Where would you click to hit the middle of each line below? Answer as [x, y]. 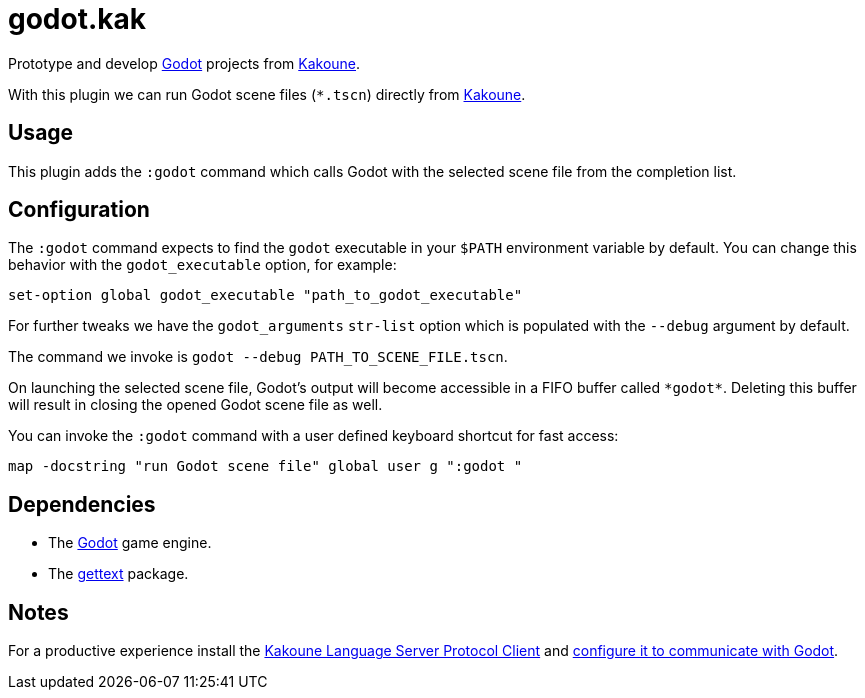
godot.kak [77, 19]
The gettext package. [118, 574]
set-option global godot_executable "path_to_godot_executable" [265, 295]
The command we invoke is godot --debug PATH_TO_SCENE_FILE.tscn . [258, 357]
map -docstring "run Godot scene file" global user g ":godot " [265, 466]
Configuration [79, 210]
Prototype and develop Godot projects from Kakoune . [184, 63]
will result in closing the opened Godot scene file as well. [195, 405]
